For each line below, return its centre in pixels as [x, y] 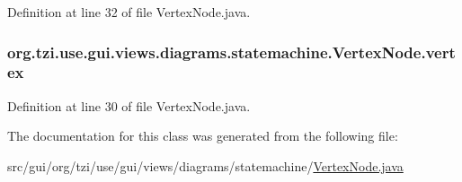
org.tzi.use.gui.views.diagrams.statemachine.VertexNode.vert [231, 52]
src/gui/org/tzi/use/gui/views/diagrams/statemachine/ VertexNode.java [205, 165]
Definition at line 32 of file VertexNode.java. [129, 12]
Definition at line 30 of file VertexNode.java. [129, 105]
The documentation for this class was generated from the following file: [203, 136]
